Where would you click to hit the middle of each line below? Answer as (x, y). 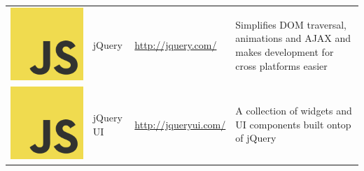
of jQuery (256, 138)
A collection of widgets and (294, 111)
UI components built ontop (293, 124)
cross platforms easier (281, 65)
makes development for (285, 51)
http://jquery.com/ (176, 45)
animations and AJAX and (293, 38)
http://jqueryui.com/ (180, 124)
